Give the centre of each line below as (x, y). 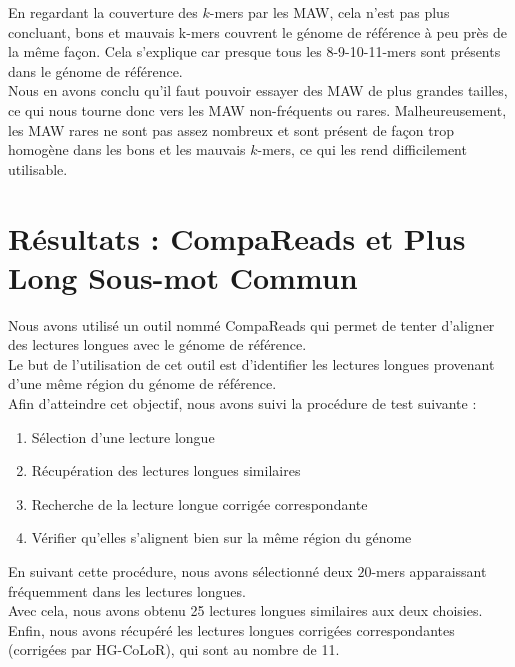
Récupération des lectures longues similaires (166, 470)
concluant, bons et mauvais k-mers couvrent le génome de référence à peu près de (257, 31)
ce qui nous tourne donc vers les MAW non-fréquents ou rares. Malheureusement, (257, 109)
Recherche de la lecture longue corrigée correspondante (199, 503)
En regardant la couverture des (103, 12)
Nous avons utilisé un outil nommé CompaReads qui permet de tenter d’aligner (251, 324)
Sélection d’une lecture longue (123, 436)
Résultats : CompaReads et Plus (237, 237)
